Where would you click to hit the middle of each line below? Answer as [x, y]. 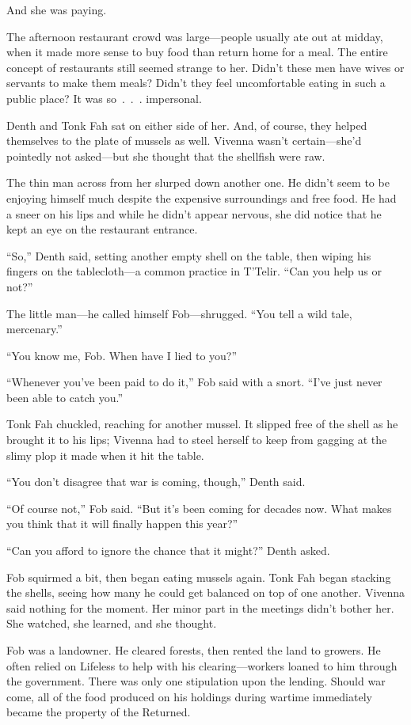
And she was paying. [57, 9]
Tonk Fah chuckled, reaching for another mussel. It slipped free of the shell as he [202, 424]
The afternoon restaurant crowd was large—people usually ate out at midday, [195, 36]
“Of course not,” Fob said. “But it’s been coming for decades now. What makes [199, 508]
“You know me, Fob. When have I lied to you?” [122, 355]
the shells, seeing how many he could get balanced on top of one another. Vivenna [206, 592]
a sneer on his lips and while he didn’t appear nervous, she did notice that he [194, 213]
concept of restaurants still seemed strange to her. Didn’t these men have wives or [205, 67]
